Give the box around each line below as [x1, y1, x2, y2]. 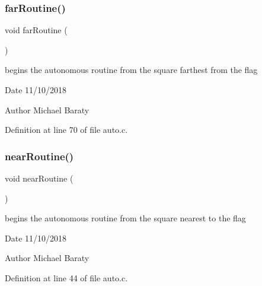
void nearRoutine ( [5, 172, 74, 184]
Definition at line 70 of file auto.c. [5, 123, 128, 136]
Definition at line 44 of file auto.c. [5, 271, 128, 284]
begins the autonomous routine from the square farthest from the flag [5, 63, 258, 76]
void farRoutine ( [5, 24, 68, 36]
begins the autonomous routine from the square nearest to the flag [5, 212, 246, 224]
